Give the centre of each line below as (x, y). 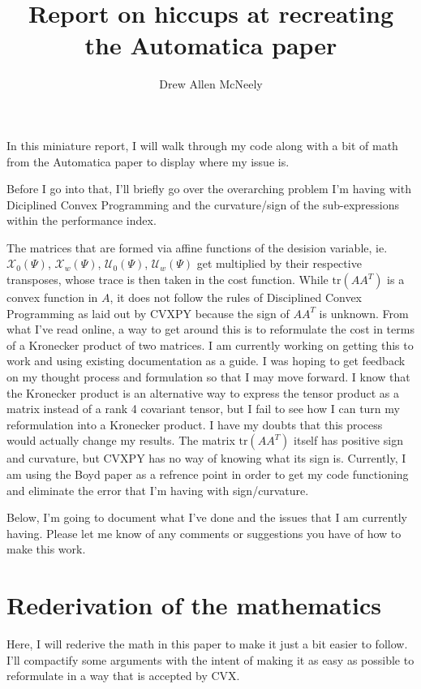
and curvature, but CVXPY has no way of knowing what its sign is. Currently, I (206, 458)
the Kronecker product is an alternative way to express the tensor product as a (203, 392)
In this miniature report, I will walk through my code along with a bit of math (202, 145)
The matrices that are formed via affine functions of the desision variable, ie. (197, 247)
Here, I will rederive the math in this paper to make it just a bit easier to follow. (207, 644)
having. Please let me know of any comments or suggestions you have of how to (204, 533)
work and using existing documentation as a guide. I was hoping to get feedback (206, 361)
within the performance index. (82, 220)
